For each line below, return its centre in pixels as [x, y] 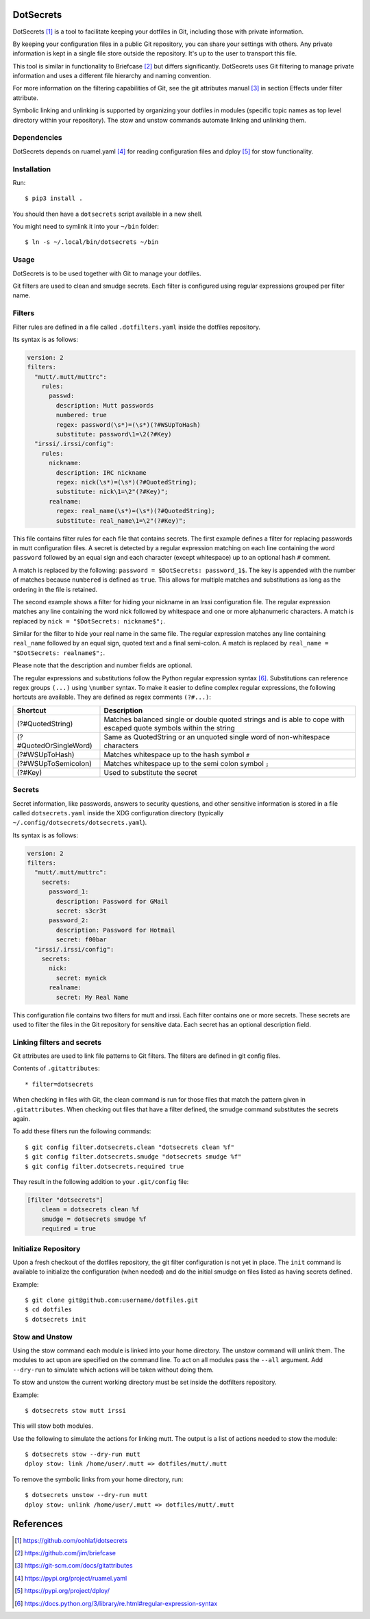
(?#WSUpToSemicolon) [54, 763]
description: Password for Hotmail [116, 930]
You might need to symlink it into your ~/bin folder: [86, 227]
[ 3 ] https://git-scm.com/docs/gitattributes [74, 1566]
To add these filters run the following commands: [82, 1131]
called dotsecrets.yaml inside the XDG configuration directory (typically [118, 813]
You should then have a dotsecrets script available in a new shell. [108, 214]
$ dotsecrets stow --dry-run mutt [83, 1455]
